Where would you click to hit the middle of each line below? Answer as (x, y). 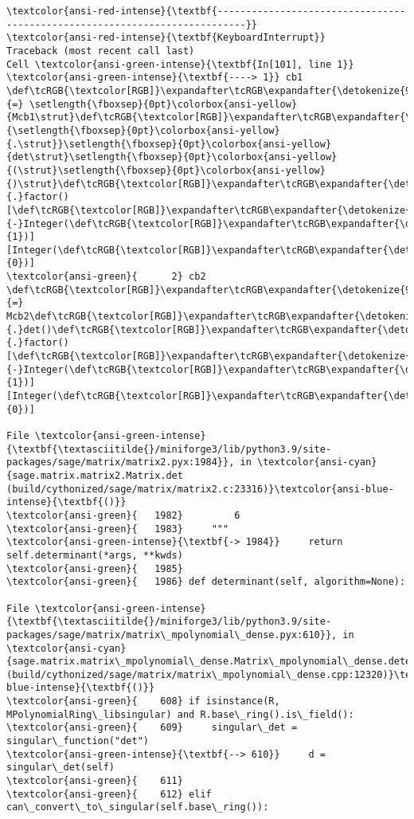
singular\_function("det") (78, 741)
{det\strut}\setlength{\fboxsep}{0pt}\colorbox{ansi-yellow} (172, 157)
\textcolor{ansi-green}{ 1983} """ (118, 529)
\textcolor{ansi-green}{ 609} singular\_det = (152, 728)
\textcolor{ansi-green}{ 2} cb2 (106, 277)
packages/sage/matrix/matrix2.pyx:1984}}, (121, 462)
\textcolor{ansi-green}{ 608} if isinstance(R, (143, 701)
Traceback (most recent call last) (101, 51)
